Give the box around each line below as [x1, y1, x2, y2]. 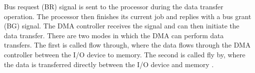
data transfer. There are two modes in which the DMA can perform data [4, 30, 224, 40]
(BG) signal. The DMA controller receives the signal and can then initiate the [4, 21, 239, 31]
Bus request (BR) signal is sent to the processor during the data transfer [4, 1, 223, 11]
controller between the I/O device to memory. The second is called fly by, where [4, 49, 246, 59]
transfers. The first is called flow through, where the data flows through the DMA [4, 40, 251, 50]
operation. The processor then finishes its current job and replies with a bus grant [4, 11, 252, 21]
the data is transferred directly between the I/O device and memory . [4, 59, 214, 69]
